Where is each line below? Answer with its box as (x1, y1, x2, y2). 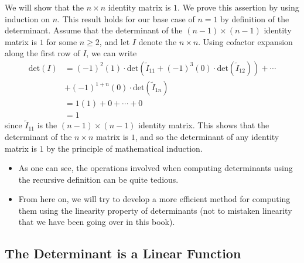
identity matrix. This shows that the (138, 119, 269, 131)
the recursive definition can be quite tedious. (18, 173, 179, 185)
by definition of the (220, 12, 289, 25)
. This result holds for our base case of (57, 12, 195, 25)
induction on (5, 12, 50, 25)
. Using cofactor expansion (198, 35, 293, 47)
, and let (99, 35, 130, 47)
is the (37, 119, 57, 131)
